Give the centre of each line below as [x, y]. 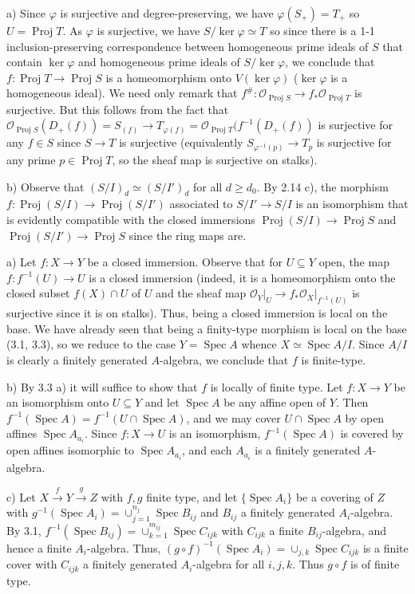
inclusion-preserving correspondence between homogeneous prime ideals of [188, 46]
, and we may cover [233, 417]
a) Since [26, 13]
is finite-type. [334, 359]
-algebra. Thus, [124, 547]
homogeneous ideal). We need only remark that [122, 93]
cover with [32, 564]
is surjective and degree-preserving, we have [167, 13]
